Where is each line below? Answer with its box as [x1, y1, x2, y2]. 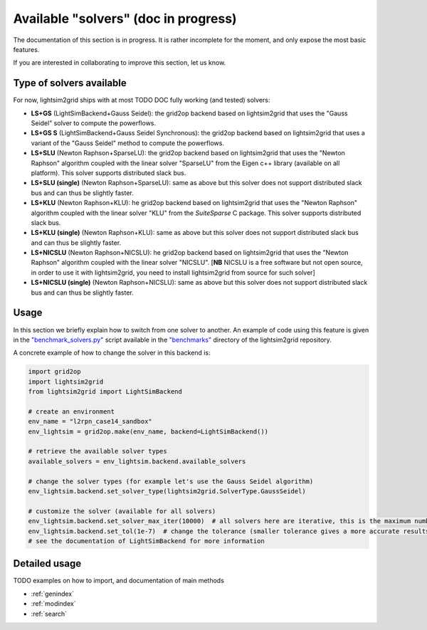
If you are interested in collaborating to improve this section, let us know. [13, 58, 226, 67]
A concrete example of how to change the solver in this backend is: [13, 349, 211, 357]
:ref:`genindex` [31, 589, 75, 598]
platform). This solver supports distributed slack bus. [31, 168, 186, 177]
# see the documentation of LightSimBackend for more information [28, 537, 265, 545]
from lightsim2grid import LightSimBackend [28, 388, 183, 396]
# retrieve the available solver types [28, 447, 167, 456]
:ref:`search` [31, 609, 68, 618]
